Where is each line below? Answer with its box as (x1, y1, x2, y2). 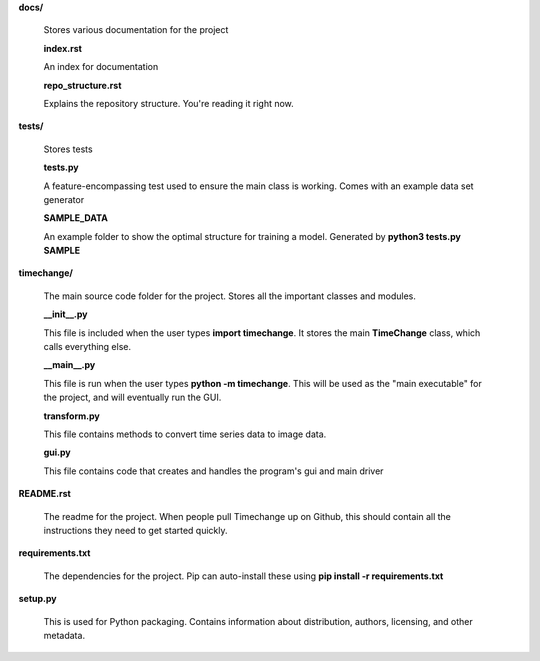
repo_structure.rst (43, 79, 122, 91)
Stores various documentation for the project (43, 24, 229, 36)
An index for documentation (43, 61, 159, 73)
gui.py (43, 446, 72, 459)
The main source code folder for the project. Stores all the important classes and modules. (43, 290, 417, 302)
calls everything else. (43, 341, 132, 353)
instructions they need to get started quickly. (43, 524, 229, 536)
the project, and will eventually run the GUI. (43, 391, 222, 404)
